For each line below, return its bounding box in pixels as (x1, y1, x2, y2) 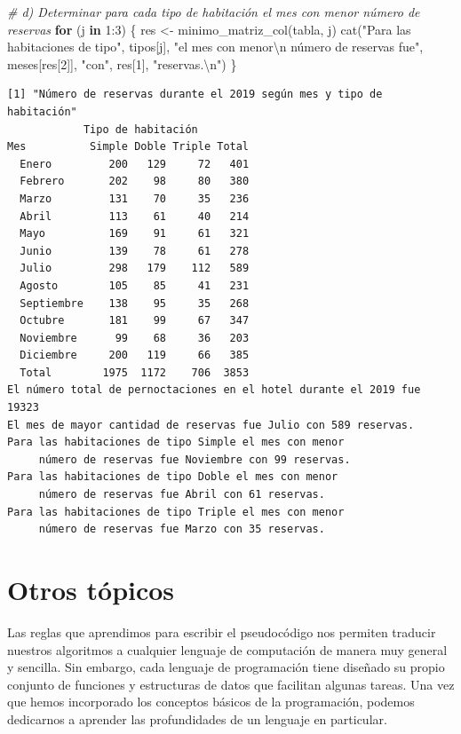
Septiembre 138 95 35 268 (20, 296, 250, 310)
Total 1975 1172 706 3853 (20, 366, 250, 379)
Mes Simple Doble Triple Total (7, 140, 250, 154)
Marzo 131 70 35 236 (20, 192, 250, 205)
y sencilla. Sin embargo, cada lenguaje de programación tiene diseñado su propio (7, 658, 445, 676)
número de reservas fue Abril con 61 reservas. (38, 488, 325, 501)
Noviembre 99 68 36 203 (20, 331, 250, 344)
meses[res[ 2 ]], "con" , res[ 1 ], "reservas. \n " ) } (7, 54, 237, 73)
